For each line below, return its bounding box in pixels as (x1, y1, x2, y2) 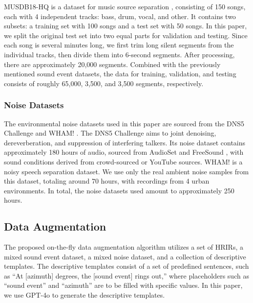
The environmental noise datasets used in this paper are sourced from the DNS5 (4, 118, 244, 128)
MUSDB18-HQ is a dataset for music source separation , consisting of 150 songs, (4, 1, 246, 11)
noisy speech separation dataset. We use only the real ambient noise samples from (4, 166, 249, 176)
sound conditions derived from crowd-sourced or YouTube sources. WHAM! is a (4, 156, 243, 166)
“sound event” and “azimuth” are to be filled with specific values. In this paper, (4, 280, 243, 290)
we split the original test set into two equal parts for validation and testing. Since (4, 30, 248, 40)
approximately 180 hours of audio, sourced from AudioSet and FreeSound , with (4, 147, 244, 157)
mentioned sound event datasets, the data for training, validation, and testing (4, 69, 236, 79)
